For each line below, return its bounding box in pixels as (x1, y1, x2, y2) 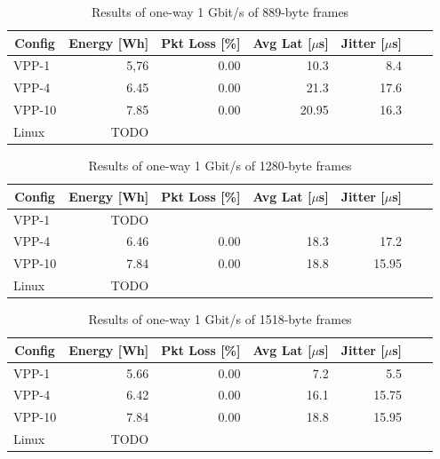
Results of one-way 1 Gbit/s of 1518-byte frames (88, 310, 352, 328)
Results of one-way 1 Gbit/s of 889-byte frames (91, 3, 349, 20)
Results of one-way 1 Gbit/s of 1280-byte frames (88, 156, 352, 175)
